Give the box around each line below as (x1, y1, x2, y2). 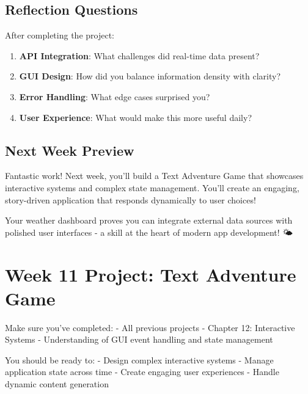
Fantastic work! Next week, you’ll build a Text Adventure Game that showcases (5, 169, 304, 182)
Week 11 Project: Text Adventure (5, 261, 296, 286)
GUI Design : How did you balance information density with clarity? (19, 70, 281, 82)
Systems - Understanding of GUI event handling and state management (5, 333, 273, 346)
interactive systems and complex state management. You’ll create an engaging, (5, 181, 299, 194)
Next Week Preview (5, 140, 134, 159)
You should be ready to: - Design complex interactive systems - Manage (5, 353, 274, 366)
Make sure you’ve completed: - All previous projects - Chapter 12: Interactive (5, 321, 295, 334)
